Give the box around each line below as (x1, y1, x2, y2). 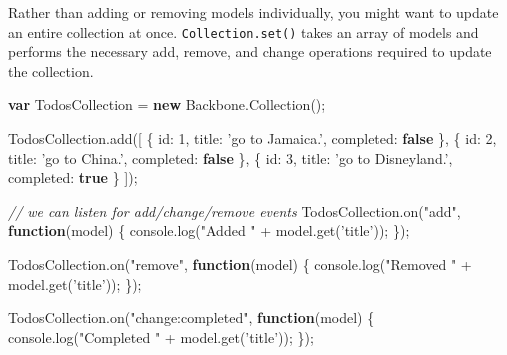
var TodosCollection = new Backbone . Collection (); (8, 94, 326, 115)
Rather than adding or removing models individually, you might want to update (8, 2, 499, 22)
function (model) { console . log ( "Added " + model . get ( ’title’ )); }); (8, 220, 410, 241)
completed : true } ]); (8, 167, 138, 188)
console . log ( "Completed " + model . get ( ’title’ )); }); (8, 326, 314, 347)
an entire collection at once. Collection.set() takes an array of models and (8, 21, 479, 42)
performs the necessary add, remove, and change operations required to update (8, 41, 492, 62)
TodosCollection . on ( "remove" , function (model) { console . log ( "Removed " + (8, 254, 472, 274)
